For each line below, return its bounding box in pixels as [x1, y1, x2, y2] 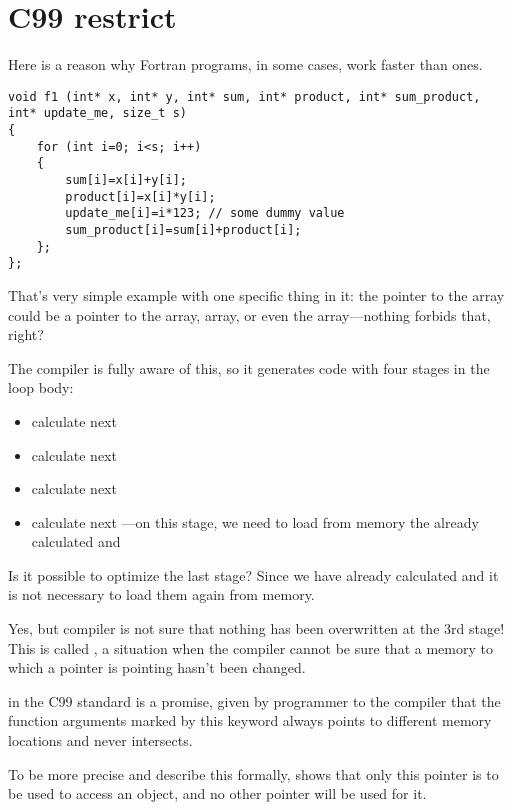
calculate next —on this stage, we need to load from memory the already [31, 511, 479, 532]
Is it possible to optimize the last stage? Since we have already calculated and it [8, 564, 499, 585]
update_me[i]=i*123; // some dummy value [65, 206, 345, 221]
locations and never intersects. [8, 730, 193, 751]
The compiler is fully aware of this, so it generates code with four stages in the [8, 357, 490, 378]
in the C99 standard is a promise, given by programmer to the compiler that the [8, 690, 501, 711]
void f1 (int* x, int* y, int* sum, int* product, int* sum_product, [8, 89, 481, 104]
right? [8, 324, 44, 345]
